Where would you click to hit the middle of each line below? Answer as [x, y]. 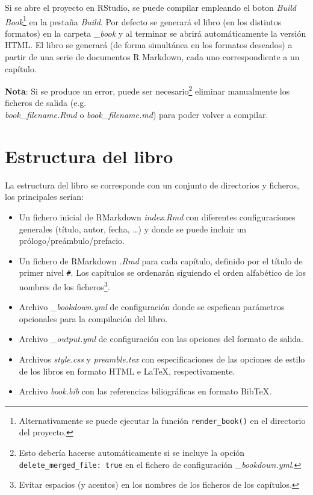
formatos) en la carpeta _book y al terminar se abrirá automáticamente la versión [156, 33]
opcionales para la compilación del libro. [93, 318]
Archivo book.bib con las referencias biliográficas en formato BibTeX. [145, 391]
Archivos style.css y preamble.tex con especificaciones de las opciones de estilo [162, 359]
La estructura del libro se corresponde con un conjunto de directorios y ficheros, [152, 185]
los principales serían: [44, 197]
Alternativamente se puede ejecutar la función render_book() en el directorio [162, 420]
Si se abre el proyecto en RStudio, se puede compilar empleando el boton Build [150, 7]
